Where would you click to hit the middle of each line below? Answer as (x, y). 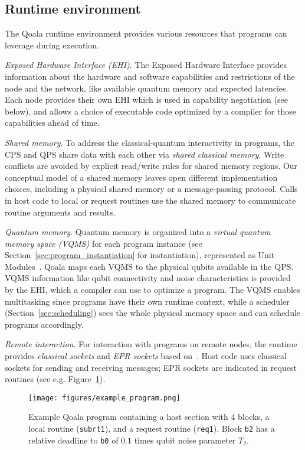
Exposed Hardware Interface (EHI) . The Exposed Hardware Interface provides (146, 65)
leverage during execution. (52, 45)
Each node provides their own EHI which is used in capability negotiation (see (146, 100)
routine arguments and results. (60, 212)
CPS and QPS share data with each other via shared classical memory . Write (145, 154)
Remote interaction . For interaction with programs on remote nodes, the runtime (151, 344)
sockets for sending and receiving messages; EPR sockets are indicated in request (151, 367)
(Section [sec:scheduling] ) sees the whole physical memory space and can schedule (153, 313)
